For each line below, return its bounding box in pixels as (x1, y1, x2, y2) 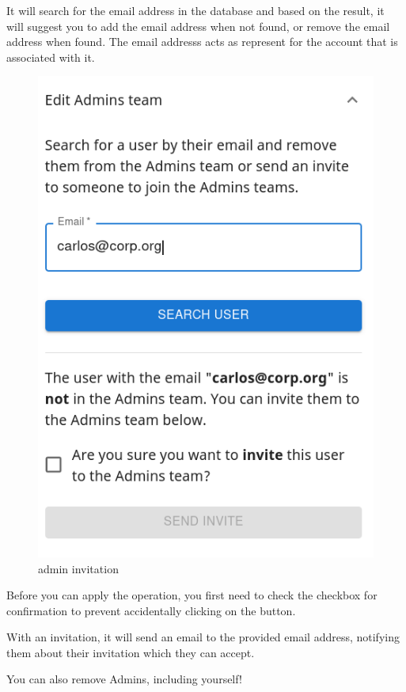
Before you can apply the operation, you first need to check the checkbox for (6, 587, 378, 603)
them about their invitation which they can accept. (6, 644, 255, 660)
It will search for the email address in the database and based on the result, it (6, 2, 385, 18)
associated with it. (6, 48, 95, 65)
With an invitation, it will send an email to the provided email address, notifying (6, 629, 400, 645)
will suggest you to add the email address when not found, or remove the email (6, 17, 390, 34)
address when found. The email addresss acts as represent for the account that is (6, 33, 398, 50)
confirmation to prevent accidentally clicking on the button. (6, 602, 296, 618)
